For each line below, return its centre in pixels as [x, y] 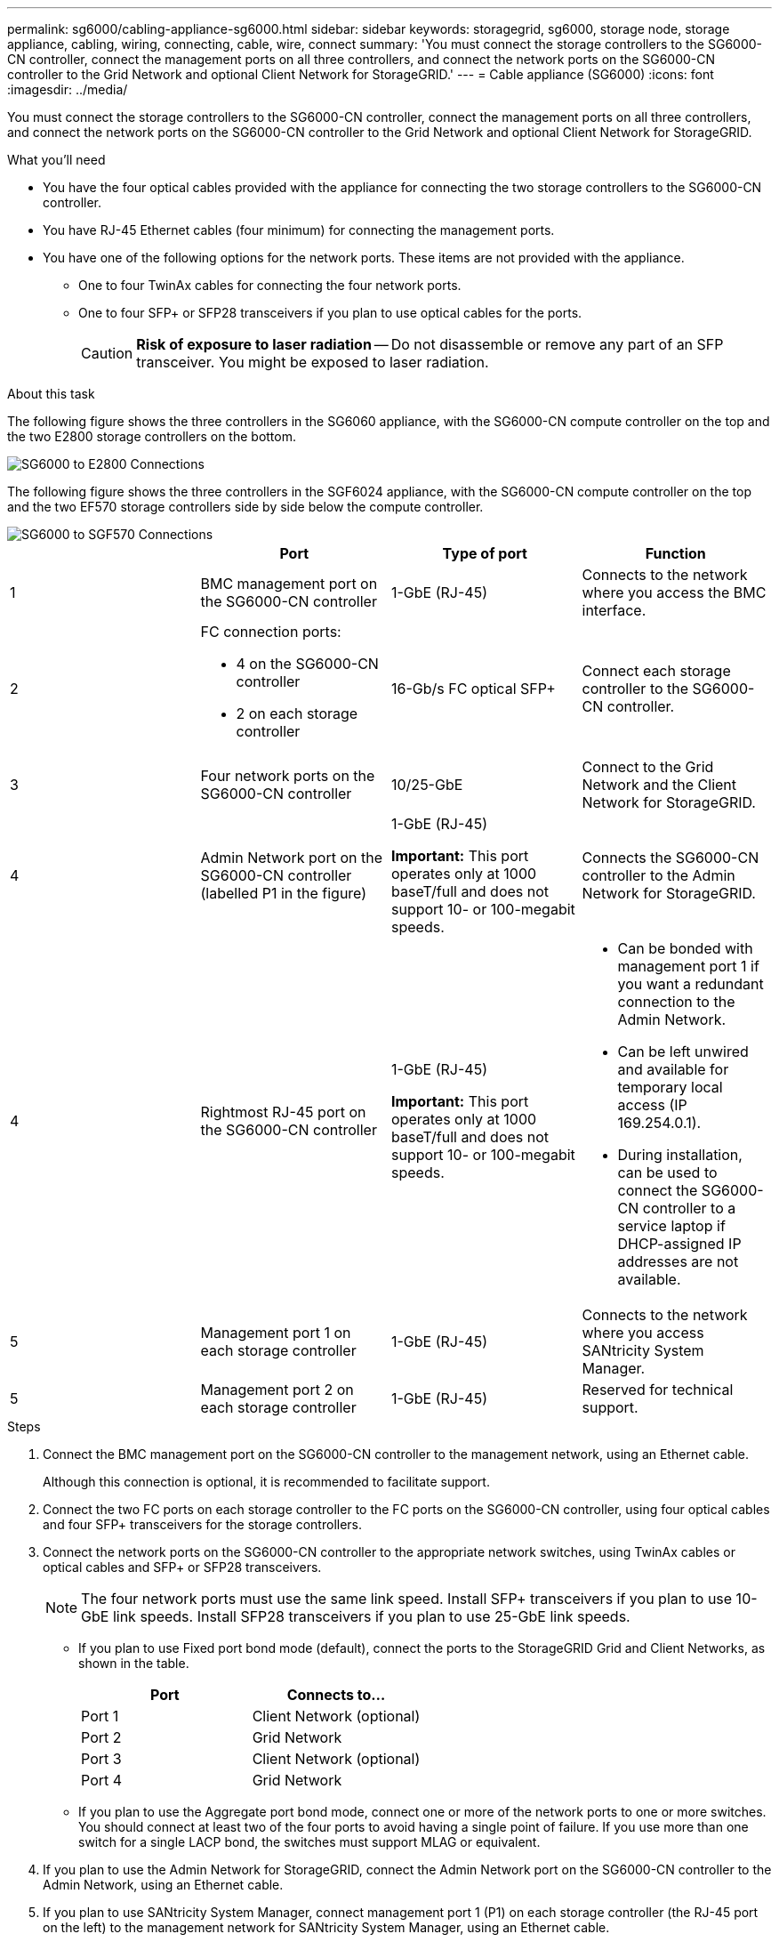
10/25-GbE [427, 785]
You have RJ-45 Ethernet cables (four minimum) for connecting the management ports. [299, 230]
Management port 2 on [277, 1390]
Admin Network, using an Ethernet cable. [163, 1885]
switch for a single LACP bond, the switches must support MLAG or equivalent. [309, 1842]
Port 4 [102, 1780]
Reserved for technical [658, 1390]
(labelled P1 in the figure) [284, 893]
